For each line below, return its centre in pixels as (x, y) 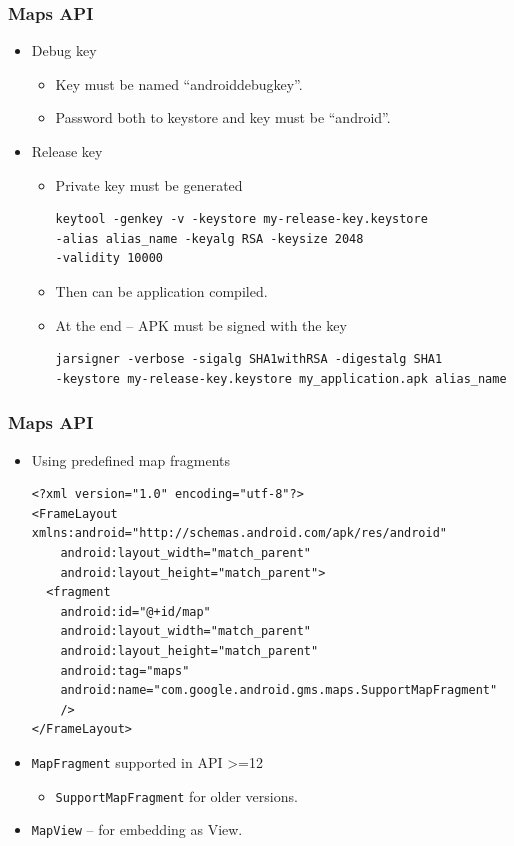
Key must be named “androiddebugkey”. (179, 83)
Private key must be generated (149, 184)
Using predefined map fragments (130, 459)
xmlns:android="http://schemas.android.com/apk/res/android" (239, 533)
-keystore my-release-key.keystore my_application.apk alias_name (281, 378)
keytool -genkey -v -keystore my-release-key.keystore (241, 219)
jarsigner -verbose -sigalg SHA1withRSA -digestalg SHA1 (249, 359)
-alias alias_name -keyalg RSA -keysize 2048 (209, 238)
